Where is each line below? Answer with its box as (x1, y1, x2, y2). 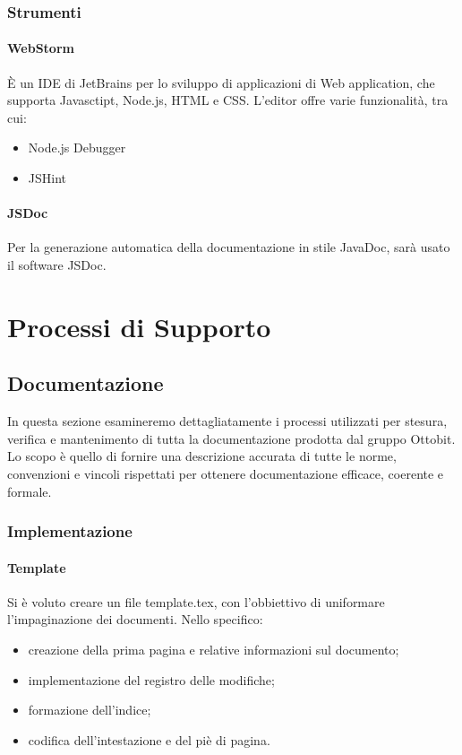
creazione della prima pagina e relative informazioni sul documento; (28, 639, 399, 658)
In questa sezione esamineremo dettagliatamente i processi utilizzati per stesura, (7, 412, 448, 430)
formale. (7, 482, 52, 500)
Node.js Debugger (28, 138, 126, 157)
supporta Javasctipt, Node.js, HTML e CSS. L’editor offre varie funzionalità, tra (7, 91, 449, 109)
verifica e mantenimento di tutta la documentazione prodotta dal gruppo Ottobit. (7, 429, 456, 447)
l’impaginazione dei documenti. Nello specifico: (7, 610, 263, 629)
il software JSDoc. (7, 256, 107, 273)
